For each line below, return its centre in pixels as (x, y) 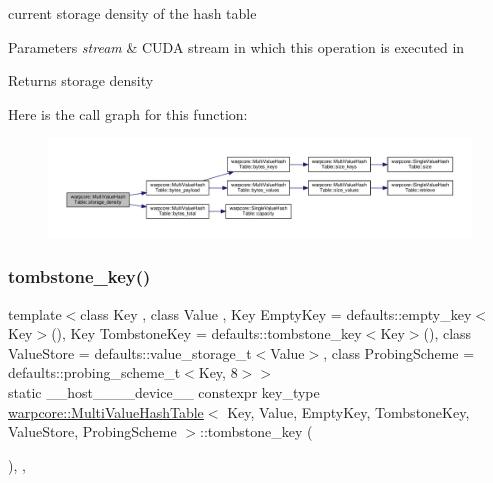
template (35, 313)
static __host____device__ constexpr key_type (164, 391)
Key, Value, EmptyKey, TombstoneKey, (348, 411)
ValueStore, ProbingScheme (92, 431)
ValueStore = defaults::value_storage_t (130, 352)
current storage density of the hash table (132, 13)
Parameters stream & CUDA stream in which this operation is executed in (236, 46)
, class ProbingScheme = (399, 352)
